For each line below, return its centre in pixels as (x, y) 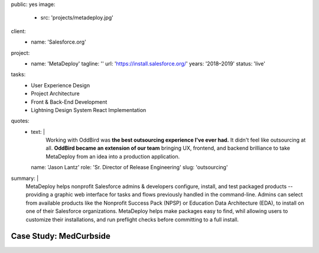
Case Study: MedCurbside (61, 236)
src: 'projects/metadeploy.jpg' (77, 18)
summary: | (25, 178)
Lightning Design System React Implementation (89, 110)
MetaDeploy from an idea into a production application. (113, 156)
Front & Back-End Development (69, 102)
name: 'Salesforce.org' (59, 42)
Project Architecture (55, 94)
